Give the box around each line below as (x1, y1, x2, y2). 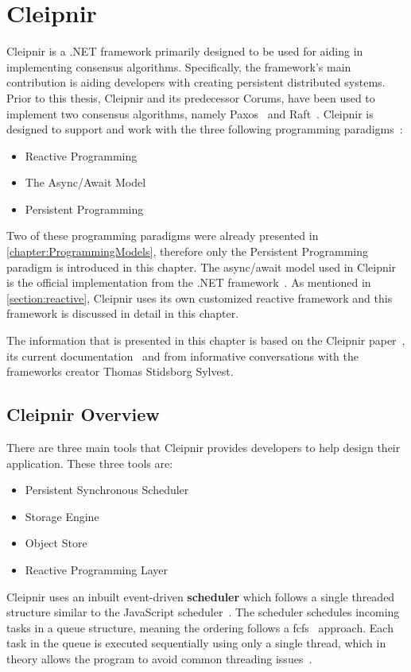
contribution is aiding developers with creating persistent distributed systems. (6, 74, 386, 91)
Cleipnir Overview (6, 402, 160, 427)
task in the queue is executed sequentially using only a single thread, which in (6, 635, 386, 651)
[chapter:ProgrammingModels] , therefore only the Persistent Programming (6, 243, 369, 260)
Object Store (25, 535, 87, 551)
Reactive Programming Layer (25, 561, 168, 577)
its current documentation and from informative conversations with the (6, 347, 359, 364)
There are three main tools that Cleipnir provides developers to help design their (6, 439, 401, 456)
